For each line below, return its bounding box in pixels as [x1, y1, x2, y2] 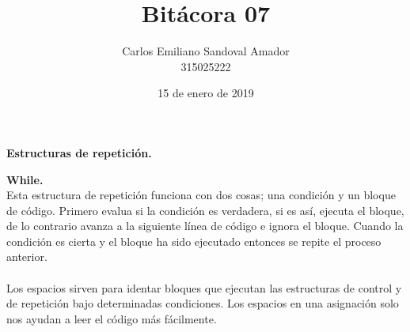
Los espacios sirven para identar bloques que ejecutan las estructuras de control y [6, 279, 402, 296]
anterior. [6, 248, 47, 265]
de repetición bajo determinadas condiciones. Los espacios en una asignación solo [6, 295, 399, 311]
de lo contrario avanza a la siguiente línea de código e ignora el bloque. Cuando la [6, 217, 404, 234]
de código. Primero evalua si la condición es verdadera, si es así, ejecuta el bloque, [6, 202, 404, 218]
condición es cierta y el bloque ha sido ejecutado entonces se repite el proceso [6, 232, 382, 249]
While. [6, 171, 44, 187]
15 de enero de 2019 [158, 85, 254, 101]
